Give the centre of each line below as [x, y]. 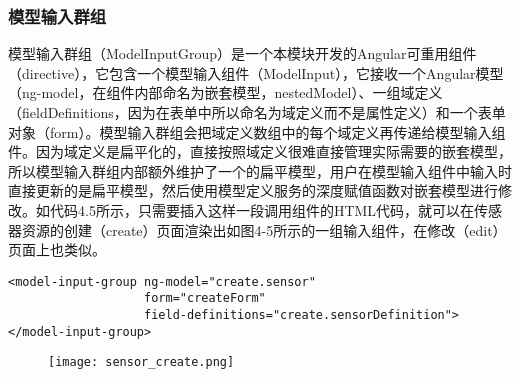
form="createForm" [205, 298]
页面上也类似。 [57, 249]
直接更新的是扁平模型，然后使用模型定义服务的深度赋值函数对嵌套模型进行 [253, 190]
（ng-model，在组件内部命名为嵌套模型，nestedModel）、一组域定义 [225, 92]
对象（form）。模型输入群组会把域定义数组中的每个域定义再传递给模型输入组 [257, 131]
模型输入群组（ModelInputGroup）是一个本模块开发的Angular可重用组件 [242, 53]
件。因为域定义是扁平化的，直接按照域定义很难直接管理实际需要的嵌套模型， [260, 151]
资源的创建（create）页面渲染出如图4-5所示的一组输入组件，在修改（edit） [264, 229]
